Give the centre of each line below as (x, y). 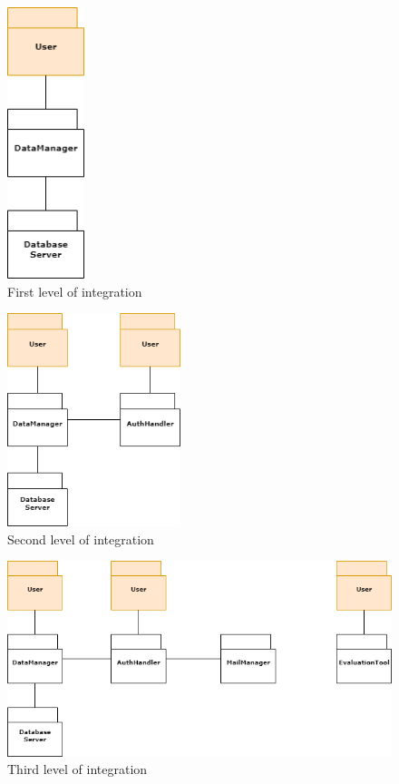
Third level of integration (78, 769)
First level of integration (75, 291)
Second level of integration (81, 539)
